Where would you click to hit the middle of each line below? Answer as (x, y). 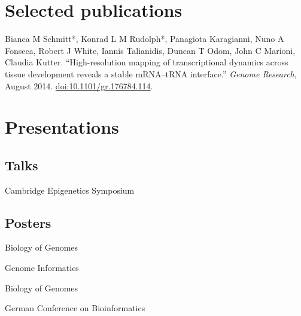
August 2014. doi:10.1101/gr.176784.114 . (79, 85)
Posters (28, 222)
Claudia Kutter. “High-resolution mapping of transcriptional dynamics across (147, 62)
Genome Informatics (42, 268)
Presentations (62, 127)
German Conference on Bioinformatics (75, 308)
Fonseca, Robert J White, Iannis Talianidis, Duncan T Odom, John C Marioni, (150, 50)
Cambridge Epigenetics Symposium (70, 190)
